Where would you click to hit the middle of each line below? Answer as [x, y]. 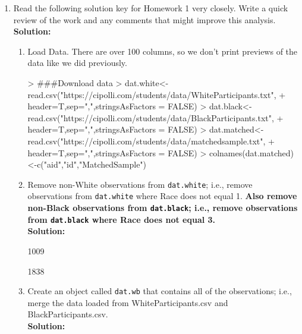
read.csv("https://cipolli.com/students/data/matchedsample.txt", [147, 141]
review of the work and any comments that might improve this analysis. [144, 19]
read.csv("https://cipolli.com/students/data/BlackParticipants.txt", [151, 117]
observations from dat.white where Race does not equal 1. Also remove [162, 196]
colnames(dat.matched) [251, 152]
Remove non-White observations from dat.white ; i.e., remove [140, 184]
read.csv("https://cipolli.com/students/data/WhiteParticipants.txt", [152, 94]
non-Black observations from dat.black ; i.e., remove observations [163, 208]
